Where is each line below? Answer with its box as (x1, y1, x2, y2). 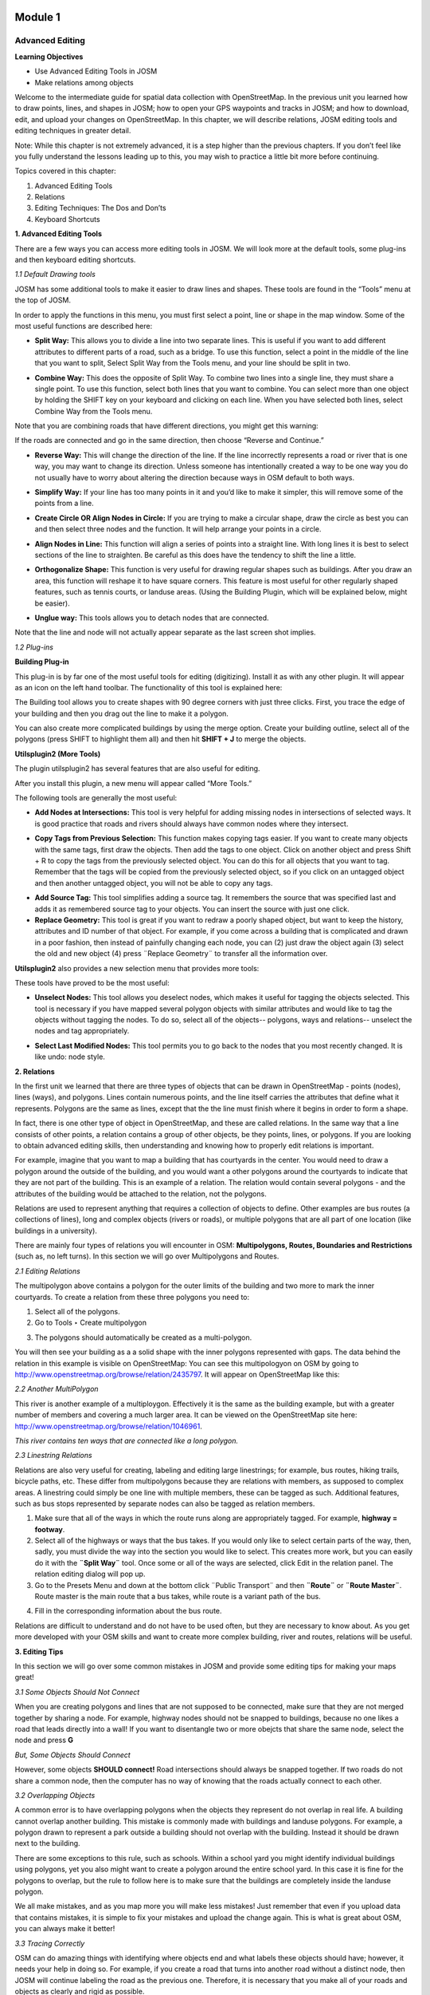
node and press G (14, 1736, 73, 1745)
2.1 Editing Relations (14, 1266, 81, 1276)
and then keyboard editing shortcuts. (14, 255, 136, 265)
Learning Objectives (14, 52, 84, 61)
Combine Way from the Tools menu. (34, 406, 153, 416)
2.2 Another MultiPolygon (14, 1385, 99, 1394)
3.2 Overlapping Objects (14, 1790, 96, 1799)
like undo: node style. (34, 1052, 105, 1061)
